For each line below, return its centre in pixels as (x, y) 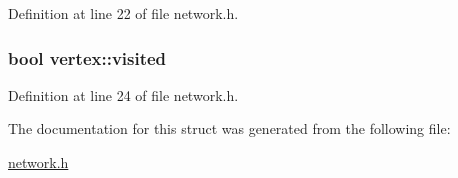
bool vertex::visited (87, 57)
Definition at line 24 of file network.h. (123, 94)
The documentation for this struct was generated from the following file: (229, 128)
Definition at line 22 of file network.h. (123, 13)
